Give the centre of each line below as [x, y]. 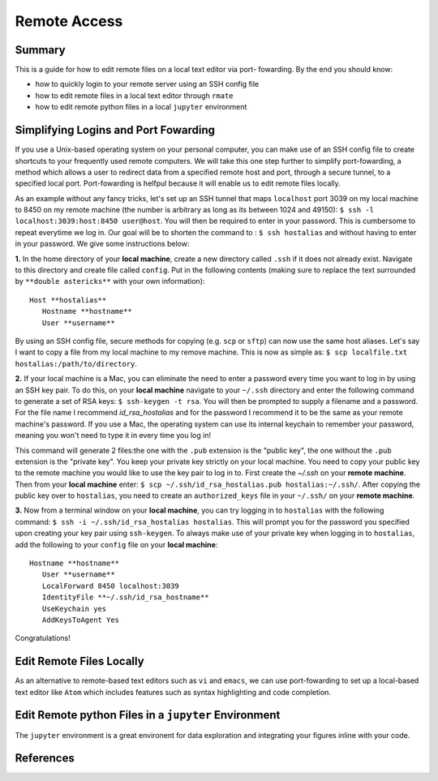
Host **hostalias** [68, 300]
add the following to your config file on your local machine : [116, 544]
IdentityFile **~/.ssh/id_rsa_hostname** [126, 597]
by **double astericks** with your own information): [110, 281]
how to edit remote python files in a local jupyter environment [141, 107]
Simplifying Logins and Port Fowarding [115, 130]
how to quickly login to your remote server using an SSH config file [147, 84]
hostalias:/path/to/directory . [76, 363]
